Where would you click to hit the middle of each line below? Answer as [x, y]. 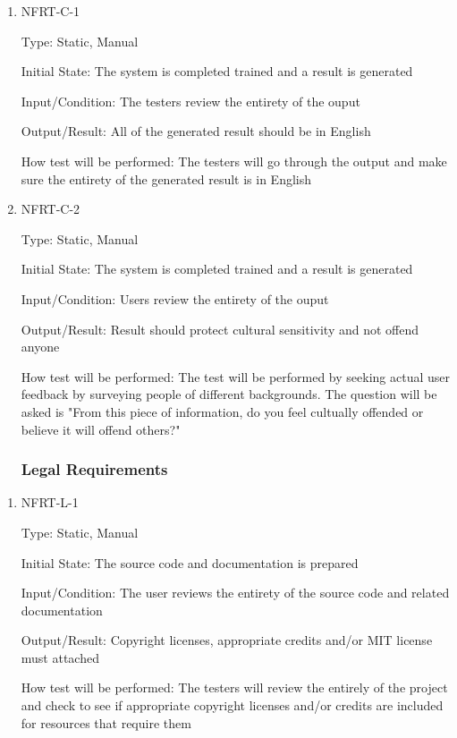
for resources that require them [106, 722]
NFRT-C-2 [51, 209]
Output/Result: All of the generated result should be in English [196, 131]
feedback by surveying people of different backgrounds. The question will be [229, 394]
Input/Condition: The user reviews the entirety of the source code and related [235, 593]
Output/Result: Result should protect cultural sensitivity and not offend [220, 329]
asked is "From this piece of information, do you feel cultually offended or [222, 411]
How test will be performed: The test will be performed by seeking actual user [235, 376]
